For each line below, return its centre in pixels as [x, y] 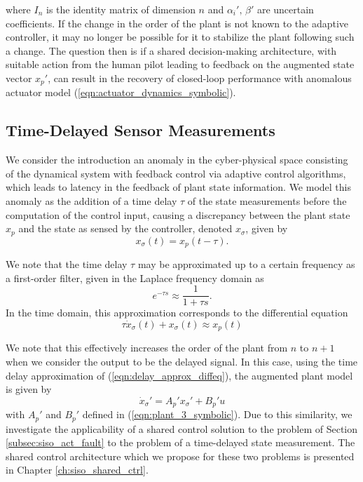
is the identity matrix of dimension [121, 9]
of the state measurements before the [267, 201]
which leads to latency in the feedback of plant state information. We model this [178, 187]
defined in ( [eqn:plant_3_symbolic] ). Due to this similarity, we [217, 414]
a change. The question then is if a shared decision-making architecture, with [171, 50]
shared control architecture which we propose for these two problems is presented [180, 456]
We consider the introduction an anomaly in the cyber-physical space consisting [177, 160]
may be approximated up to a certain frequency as [246, 264]
